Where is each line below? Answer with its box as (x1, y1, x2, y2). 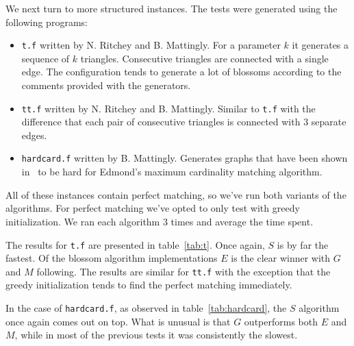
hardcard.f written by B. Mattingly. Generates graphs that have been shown (21, 151, 348, 165)
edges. (21, 127, 47, 142)
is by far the (277, 237, 329, 251)
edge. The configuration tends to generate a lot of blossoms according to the (21, 64, 342, 79)
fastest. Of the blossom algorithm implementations (5, 251, 218, 265)
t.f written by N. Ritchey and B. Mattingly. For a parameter (21, 38, 281, 52)
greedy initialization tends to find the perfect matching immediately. (5, 277, 292, 292)
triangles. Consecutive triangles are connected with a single (80, 51, 329, 65)
